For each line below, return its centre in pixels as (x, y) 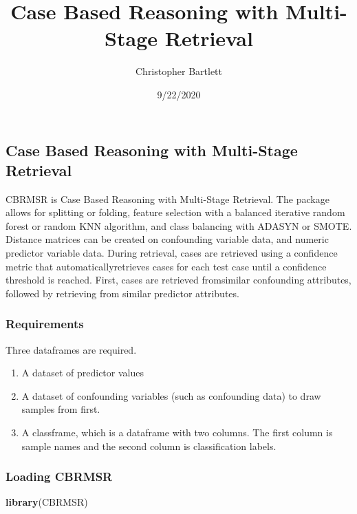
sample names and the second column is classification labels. (149, 446)
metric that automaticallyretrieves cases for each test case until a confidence (166, 266)
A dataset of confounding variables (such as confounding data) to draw (171, 395)
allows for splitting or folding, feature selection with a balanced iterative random (175, 212)
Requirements (45, 324)
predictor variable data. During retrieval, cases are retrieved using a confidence (172, 253)
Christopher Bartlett (178, 71)
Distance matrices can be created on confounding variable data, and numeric (167, 239)
